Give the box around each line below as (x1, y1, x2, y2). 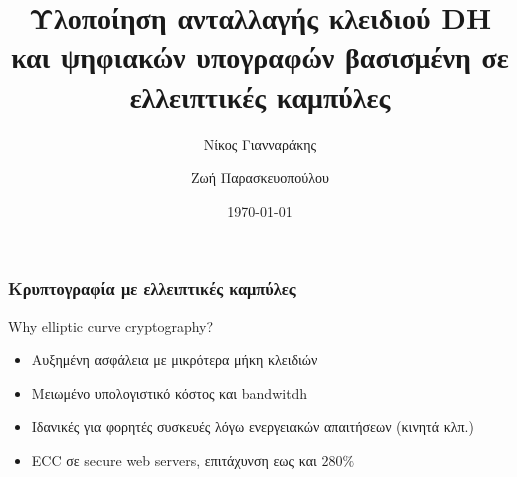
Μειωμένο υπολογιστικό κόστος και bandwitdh (31, 382, 308, 403)
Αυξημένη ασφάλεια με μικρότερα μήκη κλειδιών (31, 349, 318, 370)
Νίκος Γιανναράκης (203, 133, 317, 154)
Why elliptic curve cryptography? (8, 315, 214, 336)
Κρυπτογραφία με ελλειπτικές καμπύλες (8, 276, 296, 301)
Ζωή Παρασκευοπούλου (190, 167, 330, 188)
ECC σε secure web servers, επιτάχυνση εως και (31, 449, 317, 470)
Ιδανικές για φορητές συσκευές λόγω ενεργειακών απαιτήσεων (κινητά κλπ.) (31, 416, 474, 437)
